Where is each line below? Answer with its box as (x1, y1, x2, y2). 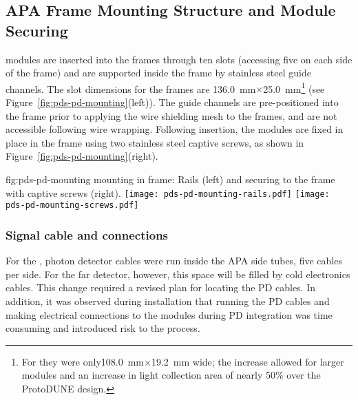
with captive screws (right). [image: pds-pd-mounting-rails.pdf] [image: (6, 185, 330, 200)
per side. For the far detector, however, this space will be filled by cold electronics (6, 266, 350, 281)
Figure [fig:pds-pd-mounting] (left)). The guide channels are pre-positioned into (6, 95, 339, 109)
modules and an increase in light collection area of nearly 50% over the (21, 368, 321, 382)
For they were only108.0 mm (21, 354, 145, 368)
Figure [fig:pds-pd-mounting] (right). (6, 149, 158, 163)
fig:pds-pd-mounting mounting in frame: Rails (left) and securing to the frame (6, 172, 335, 186)
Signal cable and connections (6, 226, 169, 243)
